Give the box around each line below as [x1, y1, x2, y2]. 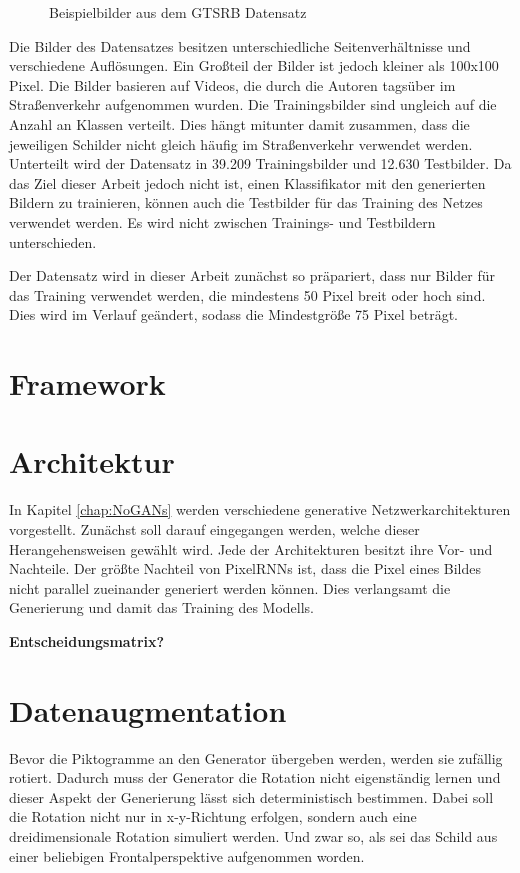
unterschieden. [9, 231, 97, 252]
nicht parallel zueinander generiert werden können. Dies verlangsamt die [9, 577, 451, 598]
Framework [9, 363, 166, 404]
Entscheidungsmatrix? [9, 630, 165, 651]
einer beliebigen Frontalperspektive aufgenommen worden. [9, 845, 365, 866]
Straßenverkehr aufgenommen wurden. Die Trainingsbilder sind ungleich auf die [9, 94, 497, 115]
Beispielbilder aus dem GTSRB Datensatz [49, 2, 307, 22]
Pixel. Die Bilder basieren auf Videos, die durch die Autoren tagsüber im [9, 74, 456, 95]
